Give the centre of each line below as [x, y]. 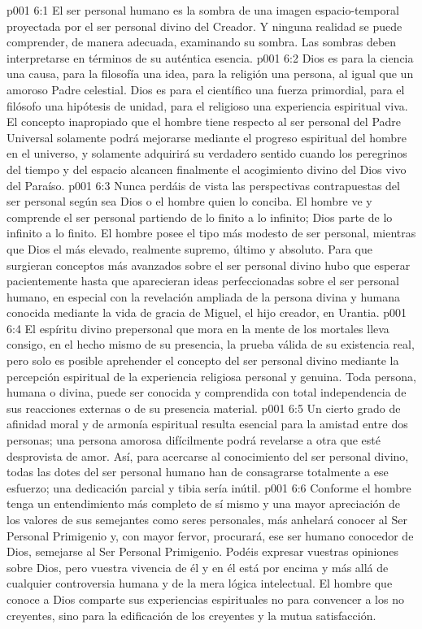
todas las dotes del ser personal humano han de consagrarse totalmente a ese [198, 472]
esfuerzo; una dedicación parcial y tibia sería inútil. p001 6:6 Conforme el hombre [209, 487]
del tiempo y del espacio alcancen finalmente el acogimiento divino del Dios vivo [207, 169]
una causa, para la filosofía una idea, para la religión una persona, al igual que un [210, 74]
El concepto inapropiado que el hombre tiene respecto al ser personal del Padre [204, 121]
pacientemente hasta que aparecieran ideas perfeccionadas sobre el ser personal [203, 281]
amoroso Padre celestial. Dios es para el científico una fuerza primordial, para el [206, 89]
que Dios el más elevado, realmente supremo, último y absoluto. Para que [189, 248]
